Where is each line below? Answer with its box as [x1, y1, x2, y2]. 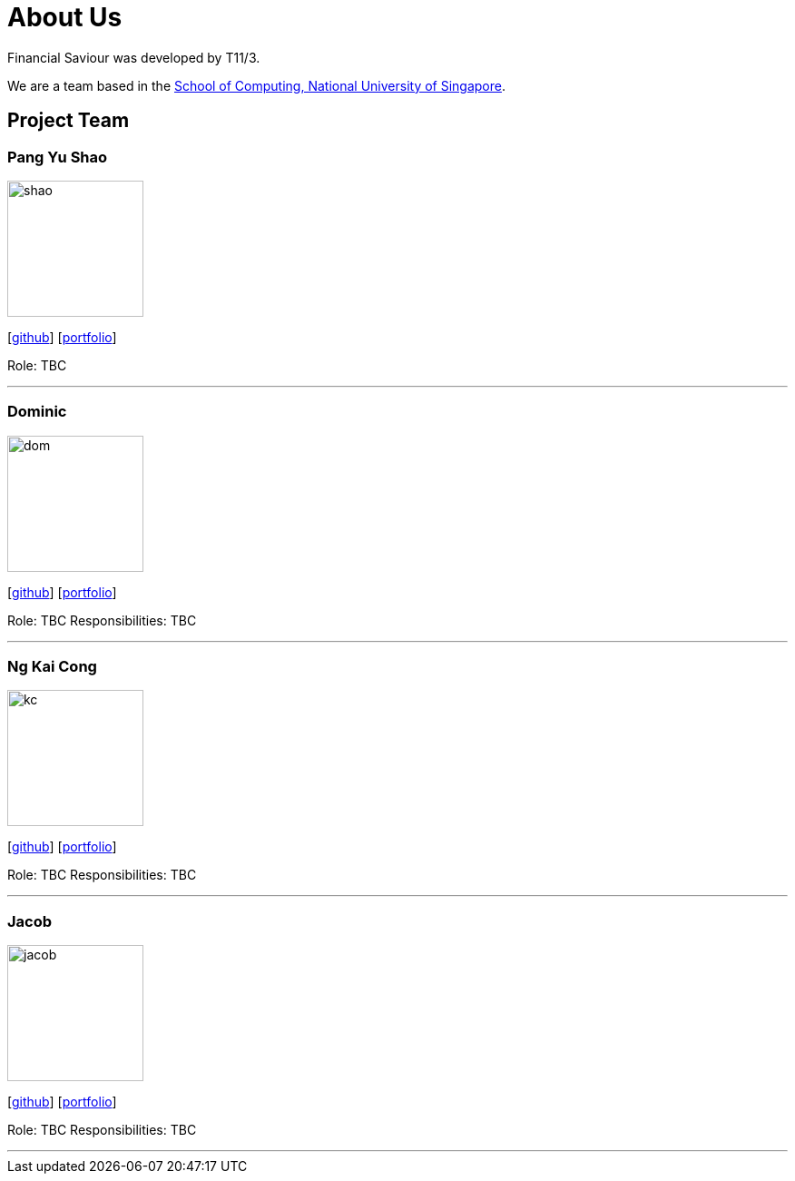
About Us [7, 2, 123, 33]
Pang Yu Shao [7, 147, 108, 166]
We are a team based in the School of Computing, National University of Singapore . [7, 77, 506, 93]
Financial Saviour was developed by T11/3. [7, 49, 260, 65]
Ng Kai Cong [7, 657, 97, 676]
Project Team [7, 109, 130, 133]
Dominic [7, 402, 67, 421]
